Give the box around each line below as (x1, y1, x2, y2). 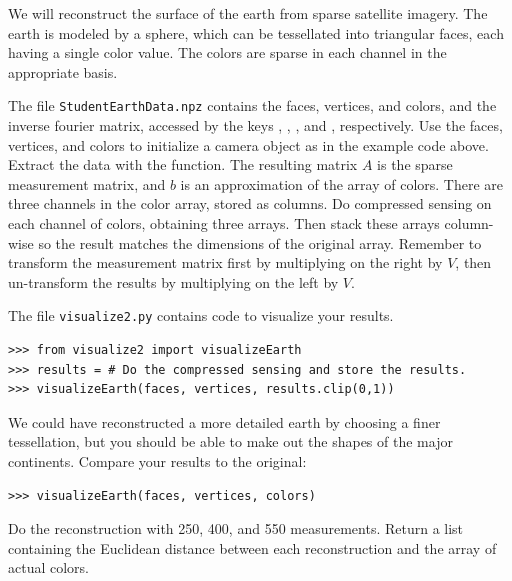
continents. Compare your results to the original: (8, 451, 307, 471)
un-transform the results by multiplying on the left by (8, 271, 339, 292)
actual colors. (8, 557, 90, 578)
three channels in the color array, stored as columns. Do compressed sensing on (8, 193, 492, 214)
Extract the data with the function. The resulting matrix (8, 154, 358, 175)
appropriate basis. (8, 61, 118, 82)
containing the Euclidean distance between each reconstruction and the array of (8, 537, 497, 558)
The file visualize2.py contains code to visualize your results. (8, 305, 394, 326)
